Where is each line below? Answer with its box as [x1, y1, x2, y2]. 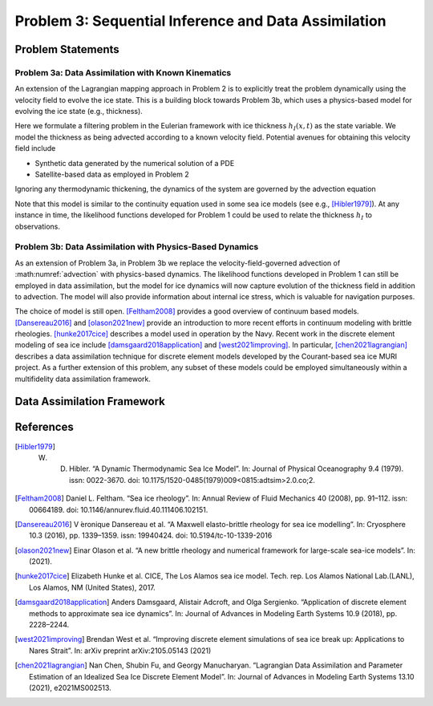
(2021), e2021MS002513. [29, 683, 111, 692]
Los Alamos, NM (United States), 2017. [29, 582, 156, 592]
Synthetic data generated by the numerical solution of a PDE [34, 158, 235, 168]
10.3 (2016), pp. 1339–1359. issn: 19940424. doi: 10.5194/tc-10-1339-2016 [29, 530, 273, 541]
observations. [14, 221, 60, 231]
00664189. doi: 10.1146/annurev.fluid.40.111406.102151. [29, 505, 208, 514]
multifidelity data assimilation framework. [14, 374, 152, 383]
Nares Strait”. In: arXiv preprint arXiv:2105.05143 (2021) [29, 646, 212, 655]
